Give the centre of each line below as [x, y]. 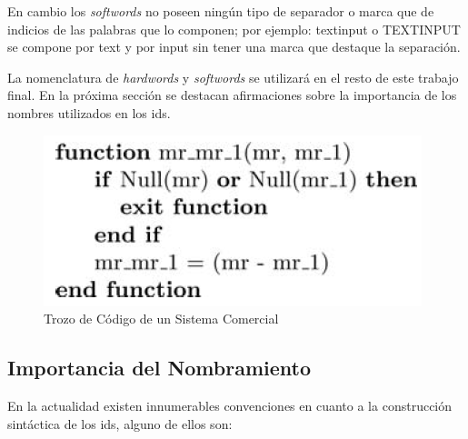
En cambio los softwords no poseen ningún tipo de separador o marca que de [221, 11]
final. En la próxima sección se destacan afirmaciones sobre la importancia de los [232, 95]
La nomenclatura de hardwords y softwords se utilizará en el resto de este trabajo [233, 77]
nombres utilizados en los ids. [89, 112]
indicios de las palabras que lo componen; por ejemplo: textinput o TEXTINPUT [234, 29]
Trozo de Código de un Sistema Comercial [161, 319]
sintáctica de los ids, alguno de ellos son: [120, 423]
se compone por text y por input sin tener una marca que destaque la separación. [234, 47]
